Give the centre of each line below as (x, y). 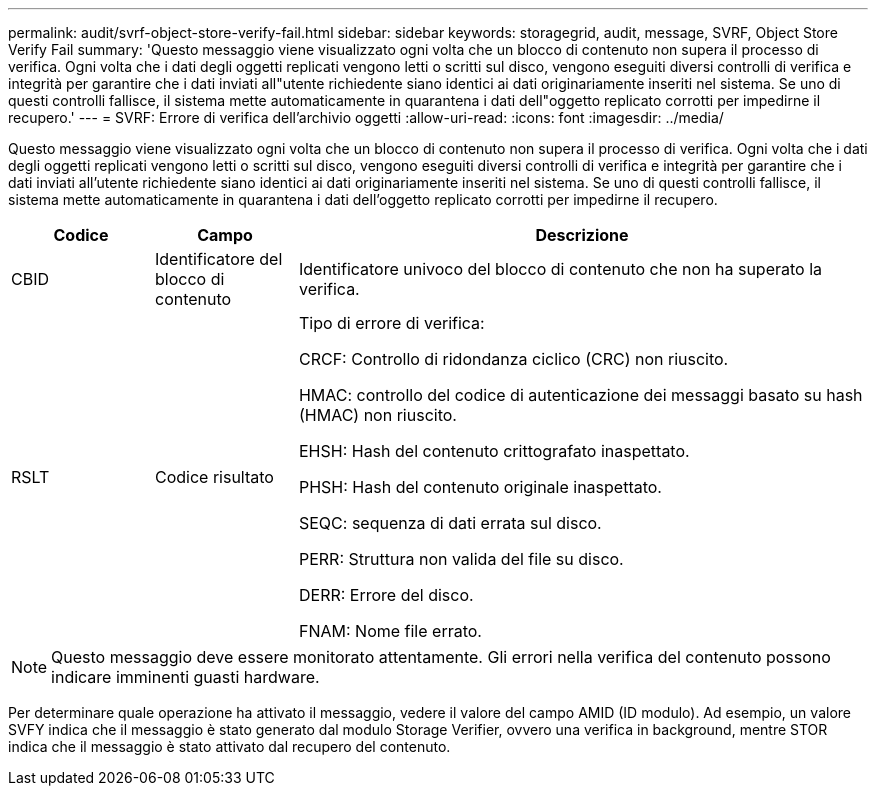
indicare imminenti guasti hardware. (185, 677)
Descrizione (582, 235)
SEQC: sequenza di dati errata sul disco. (450, 523)
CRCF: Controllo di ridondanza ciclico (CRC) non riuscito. (513, 359)
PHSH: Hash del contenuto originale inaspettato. (480, 487)
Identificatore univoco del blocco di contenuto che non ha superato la (560, 269)
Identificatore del (218, 259)
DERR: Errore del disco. (386, 595)
